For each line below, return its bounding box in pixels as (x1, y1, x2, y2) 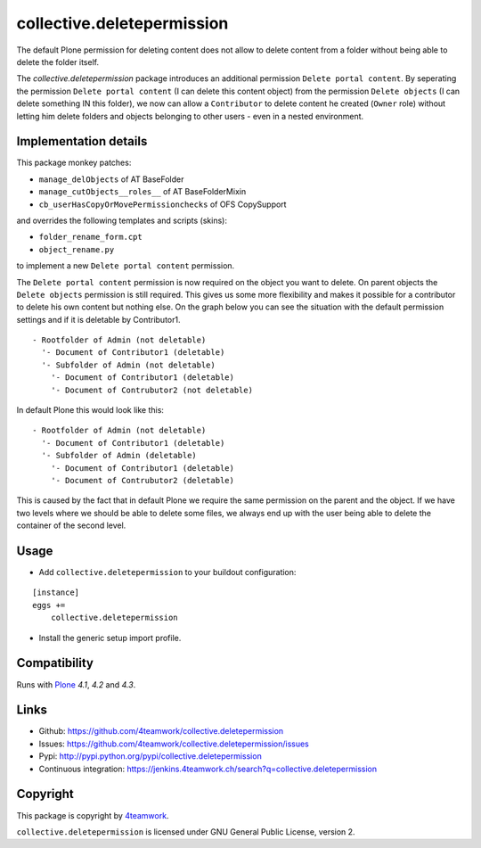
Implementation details (16, 134, 148, 149)
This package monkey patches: (16, 157, 132, 169)
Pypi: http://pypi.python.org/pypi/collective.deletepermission (38, 751, 262, 762)
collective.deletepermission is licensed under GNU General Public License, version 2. (16, 826, 355, 837)
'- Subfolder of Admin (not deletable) (41, 359, 216, 370)
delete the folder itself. (16, 56, 100, 67)
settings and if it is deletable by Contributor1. (16, 314, 181, 325)
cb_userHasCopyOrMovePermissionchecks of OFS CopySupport (38, 199, 287, 210)
